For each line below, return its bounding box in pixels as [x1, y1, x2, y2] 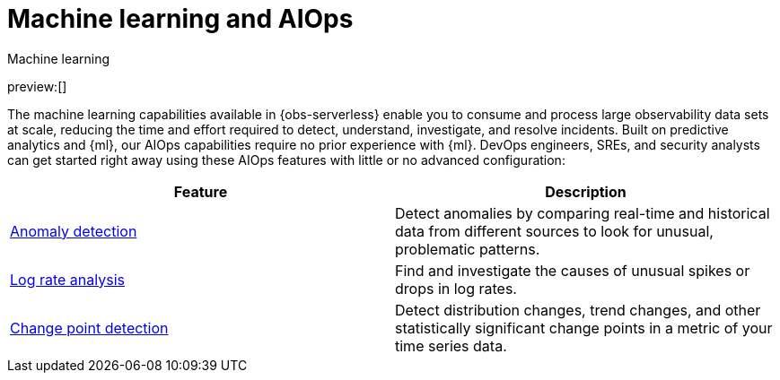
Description [545, 182, 627, 201]
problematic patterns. [395, 239, 540, 258]
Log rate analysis [10, 270, 125, 289]
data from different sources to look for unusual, [395, 221, 714, 240]
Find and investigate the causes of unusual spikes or [395, 261, 750, 280]
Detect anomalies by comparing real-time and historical [395, 203, 770, 222]
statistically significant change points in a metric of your [395, 318, 773, 337]
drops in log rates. [395, 279, 517, 298]
